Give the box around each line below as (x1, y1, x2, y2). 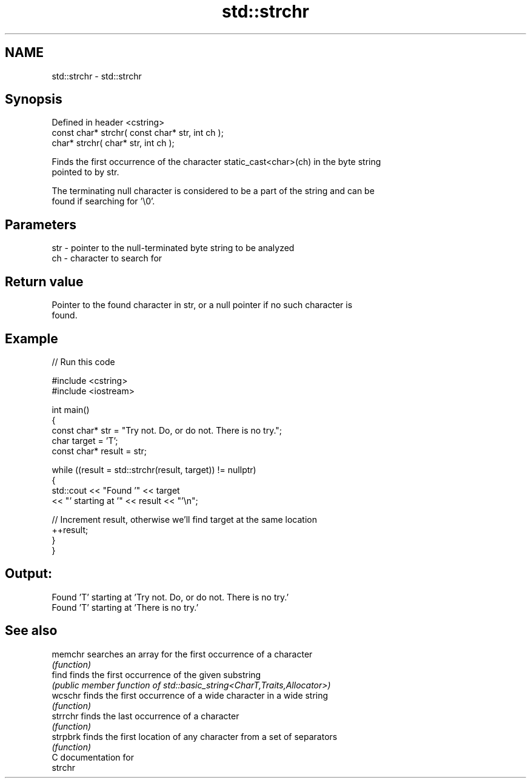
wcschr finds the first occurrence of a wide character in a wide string (52, 690, 329, 701)
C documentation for (52, 751, 135, 762)
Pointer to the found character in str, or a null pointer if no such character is (52, 300, 353, 311)
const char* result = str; (52, 445, 147, 456)
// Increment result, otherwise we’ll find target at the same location (52, 514, 317, 525)
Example (5, 331, 58, 346)
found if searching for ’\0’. (52, 196, 155, 207)
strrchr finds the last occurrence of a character (52, 710, 239, 721)
